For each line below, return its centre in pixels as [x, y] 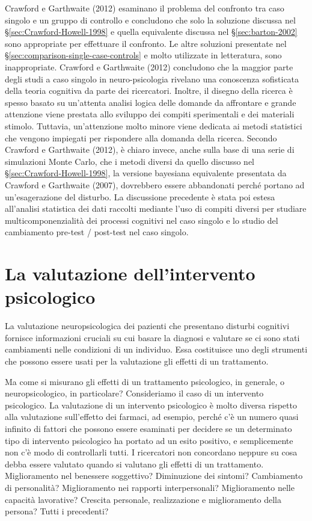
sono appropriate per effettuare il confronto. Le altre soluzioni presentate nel [146, 43]
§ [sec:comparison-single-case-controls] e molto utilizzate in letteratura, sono [143, 55]
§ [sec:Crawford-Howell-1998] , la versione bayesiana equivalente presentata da [146, 173]
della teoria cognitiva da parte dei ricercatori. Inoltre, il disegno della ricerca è [149, 91]
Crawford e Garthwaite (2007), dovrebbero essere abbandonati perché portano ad [155, 184]
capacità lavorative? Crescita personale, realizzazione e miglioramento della [143, 499]
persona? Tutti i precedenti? [57, 511]
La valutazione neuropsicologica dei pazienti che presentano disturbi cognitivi [147, 326]
